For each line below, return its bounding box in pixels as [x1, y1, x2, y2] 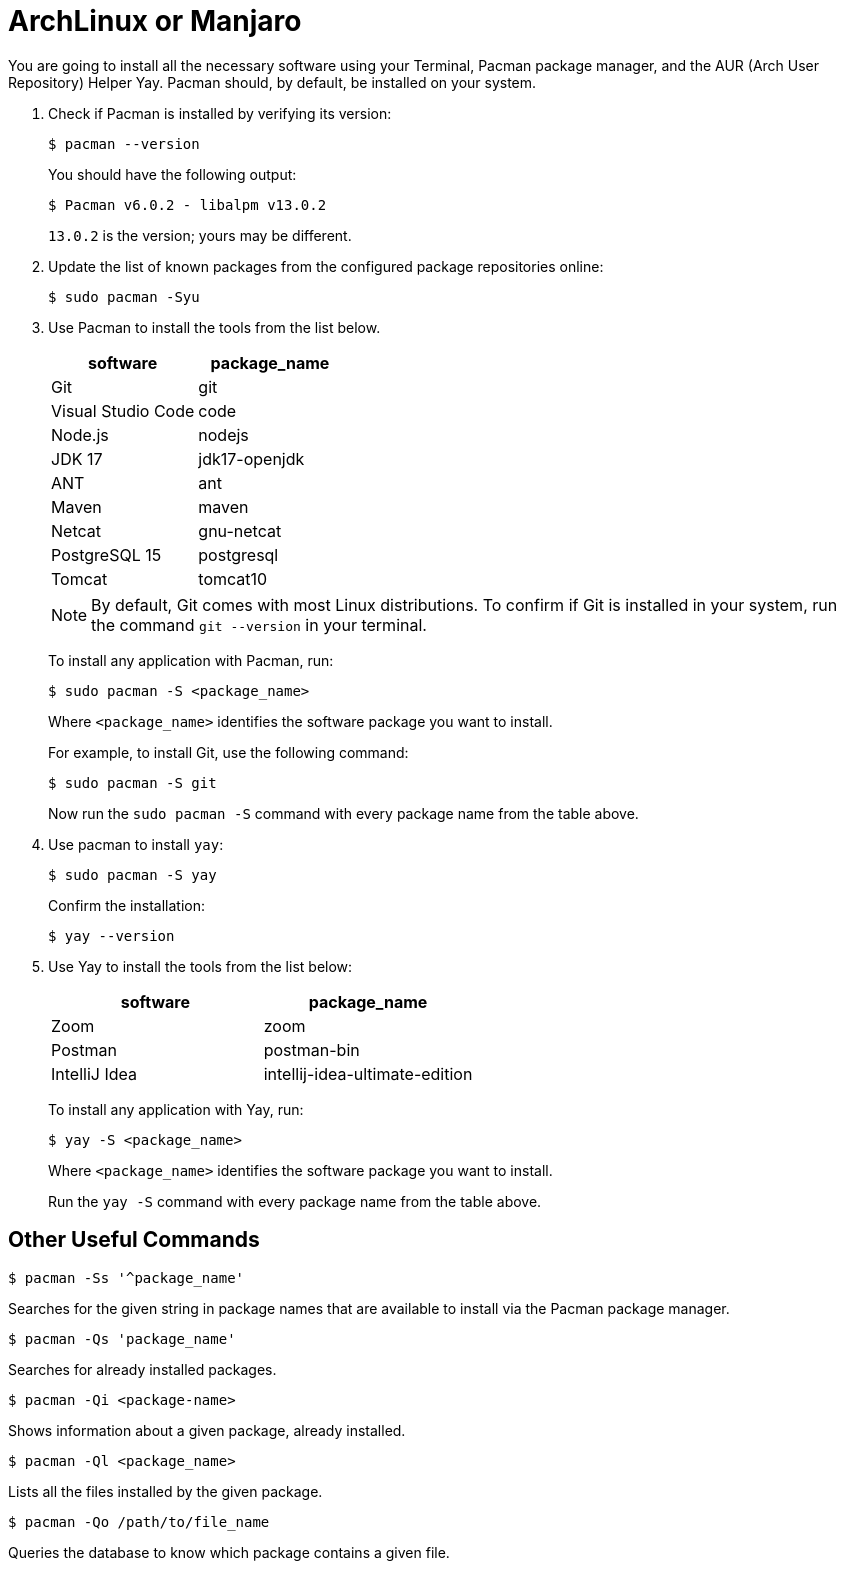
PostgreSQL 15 [51, 544, 162, 565]
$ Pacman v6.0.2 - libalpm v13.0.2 [48, 196, 327, 213]
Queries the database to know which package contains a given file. [8, 1543, 450, 1561]
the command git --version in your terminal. [91, 614, 427, 635]
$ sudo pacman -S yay [48, 866, 217, 883]
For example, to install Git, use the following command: [48, 743, 409, 761]
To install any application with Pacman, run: [48, 651, 334, 669]
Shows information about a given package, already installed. [8, 1421, 406, 1439]
